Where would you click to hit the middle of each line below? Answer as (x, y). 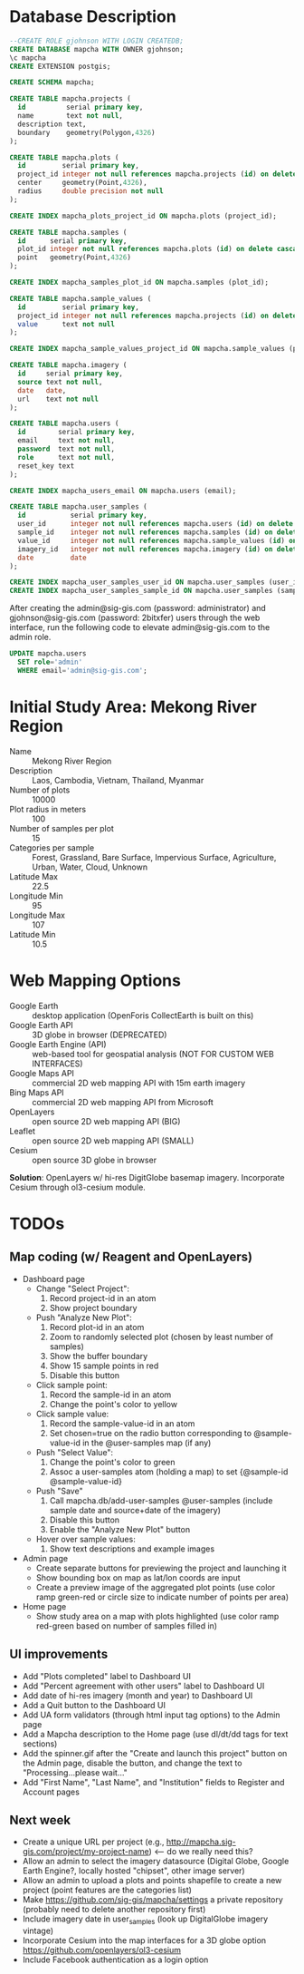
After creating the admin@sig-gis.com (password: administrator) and (138, 608)
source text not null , (60, 382)
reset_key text (46, 466)
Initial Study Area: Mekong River (133, 707)
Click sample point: (72, 1385)
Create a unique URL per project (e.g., (93, 1842)
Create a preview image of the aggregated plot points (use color (156, 1587)
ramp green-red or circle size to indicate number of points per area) (162, 1597)
